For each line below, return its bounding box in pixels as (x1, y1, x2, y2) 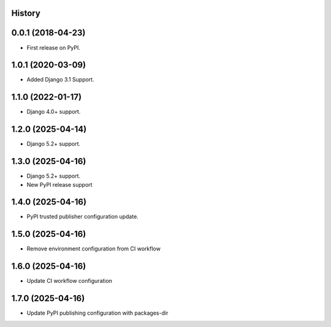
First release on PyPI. (26, 43, 81, 51)
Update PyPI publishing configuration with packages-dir (26, 309, 169, 317)
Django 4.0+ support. (26, 108, 81, 116)
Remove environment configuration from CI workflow (26, 245, 161, 252)
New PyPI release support (26, 181, 93, 188)
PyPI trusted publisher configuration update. (26, 213, 139, 220)
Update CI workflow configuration (26, 277, 113, 285)
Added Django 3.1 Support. (26, 76, 94, 83)
